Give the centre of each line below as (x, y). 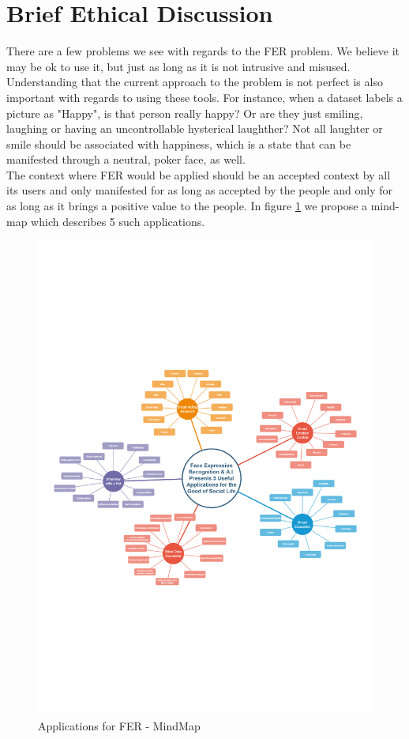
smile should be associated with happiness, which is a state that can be (179, 143)
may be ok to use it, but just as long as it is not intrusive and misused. (178, 66)
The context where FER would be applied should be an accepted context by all (199, 174)
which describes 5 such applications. (118, 221)
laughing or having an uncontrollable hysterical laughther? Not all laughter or (195, 128)
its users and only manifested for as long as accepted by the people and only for (200, 190)
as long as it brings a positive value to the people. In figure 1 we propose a (187, 206)
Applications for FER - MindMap (119, 725)
